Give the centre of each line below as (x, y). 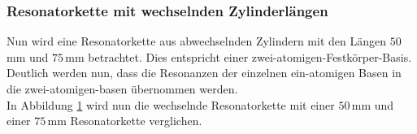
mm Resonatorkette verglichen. (125, 121)
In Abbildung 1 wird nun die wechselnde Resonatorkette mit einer (171, 104)
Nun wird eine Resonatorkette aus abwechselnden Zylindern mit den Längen (197, 41)
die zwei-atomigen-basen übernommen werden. (122, 89)
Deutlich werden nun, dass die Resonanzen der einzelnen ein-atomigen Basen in (204, 73)
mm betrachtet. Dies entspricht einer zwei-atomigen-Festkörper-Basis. (239, 56)
